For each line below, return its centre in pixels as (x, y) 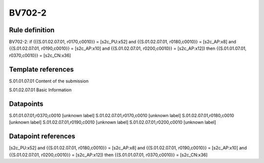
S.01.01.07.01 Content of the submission (49, 81)
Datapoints (26, 104)
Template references (42, 69)
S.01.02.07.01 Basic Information (40, 90)
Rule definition (32, 30)
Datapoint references (42, 136)
